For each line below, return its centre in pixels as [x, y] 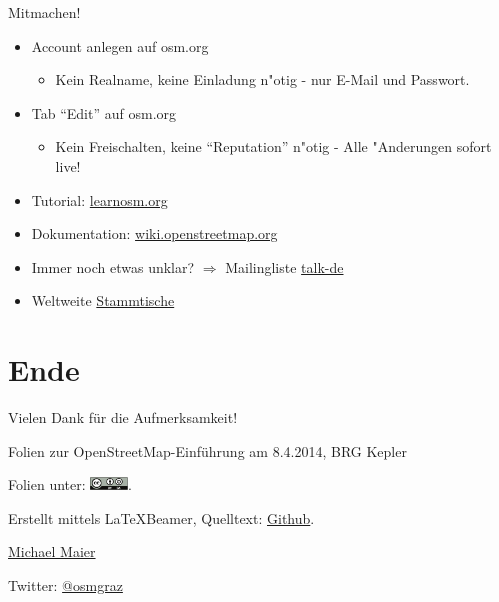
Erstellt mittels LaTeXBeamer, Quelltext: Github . [161, 517]
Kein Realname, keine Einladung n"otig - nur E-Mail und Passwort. [262, 79]
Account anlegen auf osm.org [120, 45]
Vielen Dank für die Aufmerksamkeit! [123, 417]
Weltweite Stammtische [103, 300]
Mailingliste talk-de [284, 266]
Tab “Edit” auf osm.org [104, 112]
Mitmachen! [44, 12]
